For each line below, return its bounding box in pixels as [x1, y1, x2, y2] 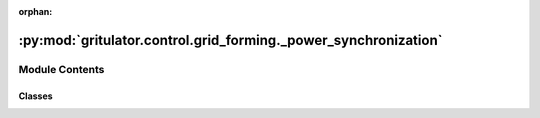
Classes [18, 90, 54, 102]
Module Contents [18, 62, 105, 76]
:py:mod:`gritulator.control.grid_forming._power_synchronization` [18, 31, 443, 49]
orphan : [18, 6, 53, 17]
